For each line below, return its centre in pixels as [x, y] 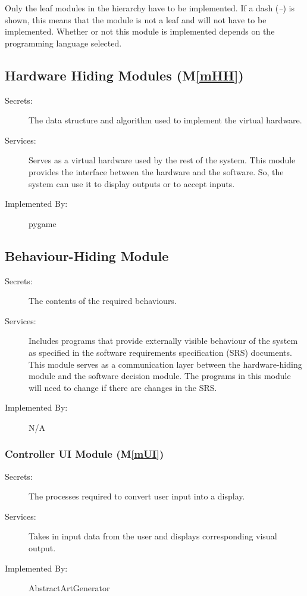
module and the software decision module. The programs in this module [160, 376]
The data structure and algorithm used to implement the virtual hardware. [165, 120]
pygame [43, 223]
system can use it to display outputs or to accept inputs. [132, 183]
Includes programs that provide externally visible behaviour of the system [163, 341]
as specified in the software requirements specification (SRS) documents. [160, 352]
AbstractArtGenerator [69, 588]
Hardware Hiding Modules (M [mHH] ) [124, 75]
